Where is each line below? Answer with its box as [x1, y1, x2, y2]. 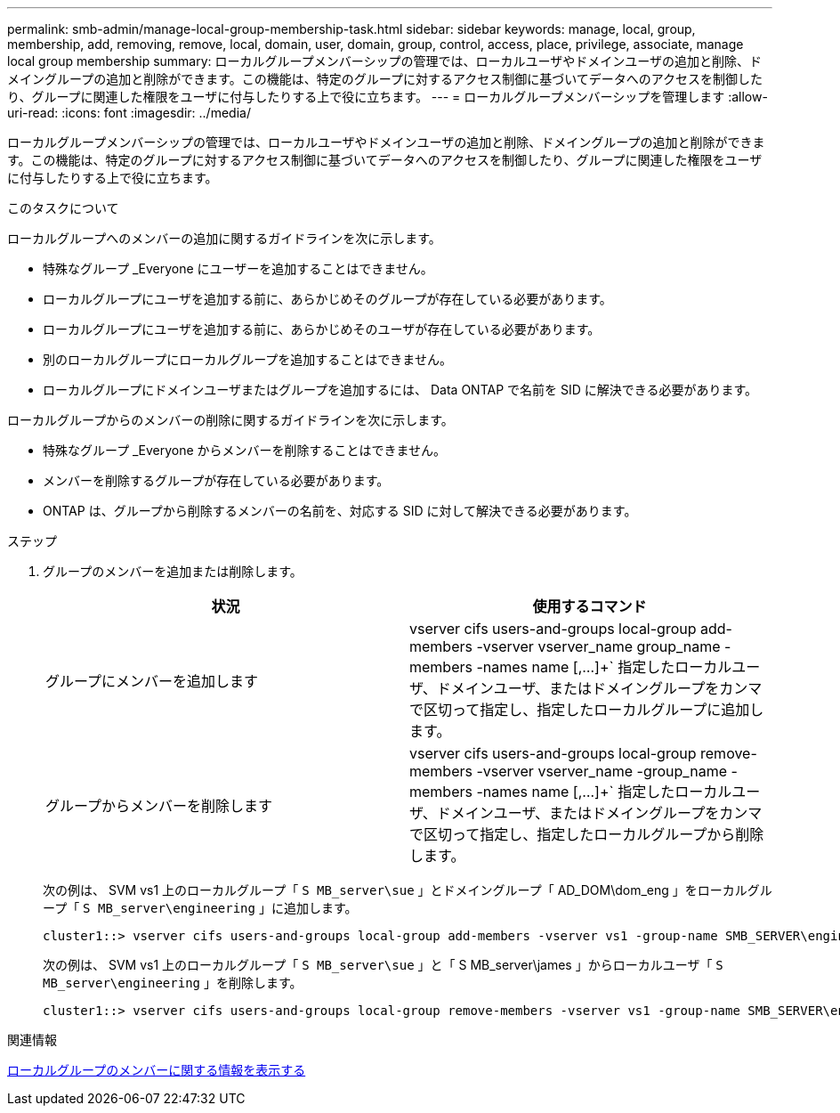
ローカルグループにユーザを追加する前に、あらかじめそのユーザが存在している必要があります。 [43, 321, 601, 337]
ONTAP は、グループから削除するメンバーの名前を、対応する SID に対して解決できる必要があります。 [43, 503, 637, 518]
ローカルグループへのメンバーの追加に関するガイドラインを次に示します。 [7, 231, 441, 246]
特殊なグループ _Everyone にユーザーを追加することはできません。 [43, 261, 433, 276]
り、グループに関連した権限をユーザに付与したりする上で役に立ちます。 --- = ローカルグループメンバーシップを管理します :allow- [7, 89, 768, 104]
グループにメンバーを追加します [45, 672, 259, 690]
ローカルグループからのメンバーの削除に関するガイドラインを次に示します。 [7, 412, 454, 427]
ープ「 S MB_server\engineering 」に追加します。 [43, 900, 358, 915]
